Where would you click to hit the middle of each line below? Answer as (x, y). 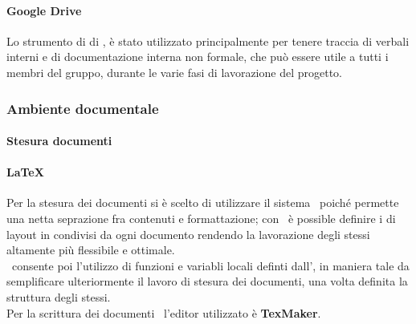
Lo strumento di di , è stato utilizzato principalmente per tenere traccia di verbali (208, 40)
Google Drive (44, 10)
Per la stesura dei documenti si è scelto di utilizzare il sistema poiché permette (203, 202)
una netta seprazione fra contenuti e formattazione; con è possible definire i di (201, 218)
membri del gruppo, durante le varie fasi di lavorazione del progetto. (174, 72)
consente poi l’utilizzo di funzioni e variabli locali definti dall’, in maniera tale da (210, 265)
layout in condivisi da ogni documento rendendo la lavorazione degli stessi (188, 234)
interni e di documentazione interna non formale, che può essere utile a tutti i (198, 57)
